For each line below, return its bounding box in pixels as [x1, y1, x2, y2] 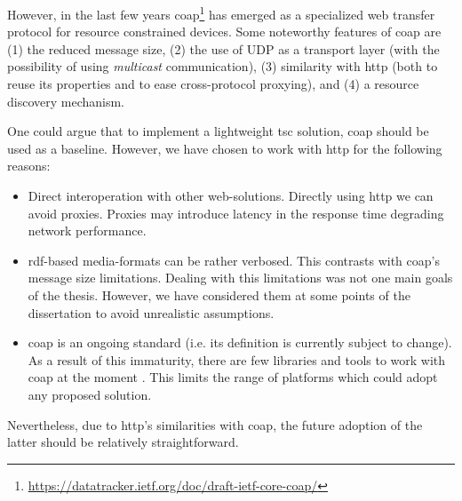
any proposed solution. [28, 385, 152, 403]
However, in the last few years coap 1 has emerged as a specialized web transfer [7, 3, 435, 23]
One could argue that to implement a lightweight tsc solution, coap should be [7, 122, 429, 140]
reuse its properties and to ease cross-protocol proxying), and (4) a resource [7, 75, 419, 93]
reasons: [7, 156, 51, 175]
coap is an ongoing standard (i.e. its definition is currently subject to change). [28, 333, 452, 352]
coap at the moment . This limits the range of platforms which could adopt [28, 368, 438, 386]
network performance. [28, 221, 147, 240]
